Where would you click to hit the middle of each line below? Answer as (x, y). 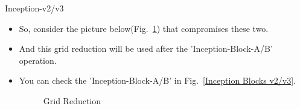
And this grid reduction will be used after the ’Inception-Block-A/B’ (146, 48)
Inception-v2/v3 (34, 8)
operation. (38, 60)
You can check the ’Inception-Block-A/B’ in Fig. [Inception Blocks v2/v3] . (157, 80)
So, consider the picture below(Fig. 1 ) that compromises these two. (144, 28)
